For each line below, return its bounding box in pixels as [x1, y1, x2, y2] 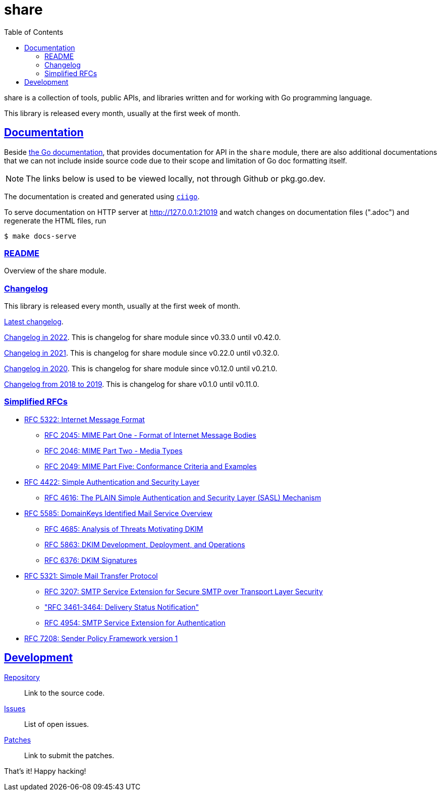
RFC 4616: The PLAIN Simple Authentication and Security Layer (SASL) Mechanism [44, 493, 321, 502]
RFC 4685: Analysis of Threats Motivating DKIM [44, 524, 203, 533]
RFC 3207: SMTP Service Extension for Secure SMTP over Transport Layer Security [44, 587, 323, 596]
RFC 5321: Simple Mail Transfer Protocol [24, 571, 158, 580]
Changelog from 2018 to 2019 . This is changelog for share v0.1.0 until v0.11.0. [4, 380, 259, 389]
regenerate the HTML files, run [4, 216, 106, 225]
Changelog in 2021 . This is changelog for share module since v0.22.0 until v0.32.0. [4, 349, 280, 358]
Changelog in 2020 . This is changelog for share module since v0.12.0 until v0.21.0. [4, 364, 278, 373]
